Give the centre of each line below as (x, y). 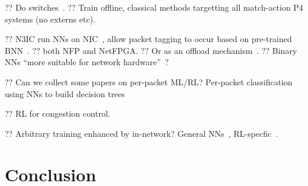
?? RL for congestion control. (58, 113)
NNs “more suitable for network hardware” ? (87, 62)
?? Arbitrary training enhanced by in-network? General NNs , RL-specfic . (142, 133)
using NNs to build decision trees (65, 93)
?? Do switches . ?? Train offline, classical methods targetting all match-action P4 (154, 7)
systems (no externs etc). (50, 19)
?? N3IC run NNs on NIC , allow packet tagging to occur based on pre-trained (148, 39)
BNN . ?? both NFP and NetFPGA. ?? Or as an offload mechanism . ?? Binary (151, 50)
